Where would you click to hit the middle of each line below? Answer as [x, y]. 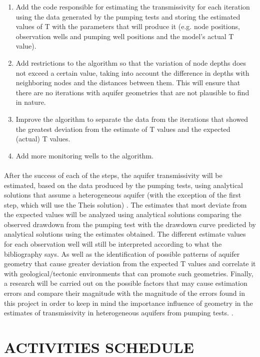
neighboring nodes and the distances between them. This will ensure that [128, 82]
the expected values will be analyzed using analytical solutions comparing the [123, 214]
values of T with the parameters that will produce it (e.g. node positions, [128, 26]
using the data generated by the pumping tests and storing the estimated [128, 16]
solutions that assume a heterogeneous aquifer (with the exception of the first [123, 195]
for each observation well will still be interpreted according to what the [113, 244]
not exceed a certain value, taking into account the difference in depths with [132, 72]
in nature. [31, 102]
